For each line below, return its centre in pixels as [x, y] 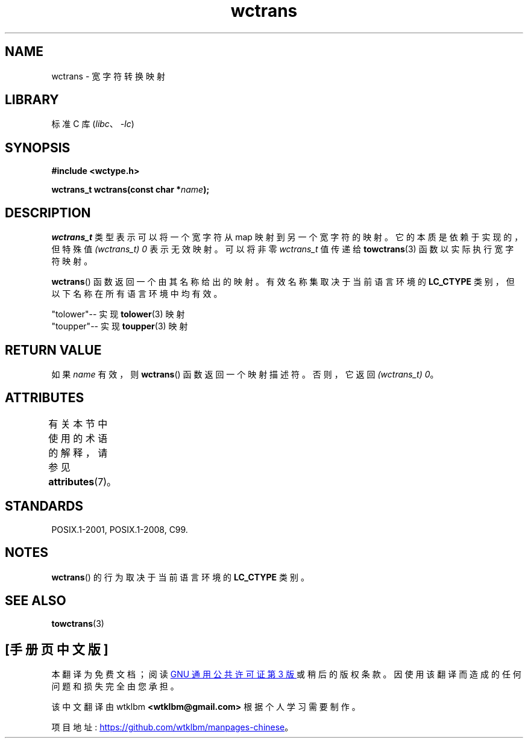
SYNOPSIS [38, 148]
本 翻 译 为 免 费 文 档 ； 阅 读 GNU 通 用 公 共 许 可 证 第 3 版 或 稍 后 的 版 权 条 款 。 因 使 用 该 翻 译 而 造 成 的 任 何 [286, 674]
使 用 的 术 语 [78, 438]
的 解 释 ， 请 [78, 452]
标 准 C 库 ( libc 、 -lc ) [93, 124]
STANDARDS [44, 506]
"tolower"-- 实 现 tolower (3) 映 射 [118, 314]
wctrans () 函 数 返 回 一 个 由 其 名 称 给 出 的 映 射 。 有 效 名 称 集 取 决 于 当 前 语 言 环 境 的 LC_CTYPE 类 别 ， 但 [283, 282]
